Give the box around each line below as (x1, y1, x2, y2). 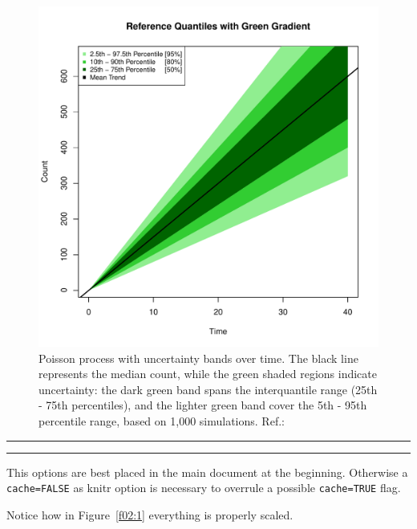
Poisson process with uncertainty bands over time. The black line (38, 349, 358, 366)
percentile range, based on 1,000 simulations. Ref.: (38, 412, 285, 429)
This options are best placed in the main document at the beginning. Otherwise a (6, 463, 408, 480)
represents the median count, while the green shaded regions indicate (38, 365, 378, 382)
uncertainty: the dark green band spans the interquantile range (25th (38, 380, 378, 397)
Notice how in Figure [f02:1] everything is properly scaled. (6, 506, 294, 523)
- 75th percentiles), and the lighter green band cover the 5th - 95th (38, 397, 367, 413)
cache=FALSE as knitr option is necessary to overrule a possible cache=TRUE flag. (6, 479, 401, 496)
